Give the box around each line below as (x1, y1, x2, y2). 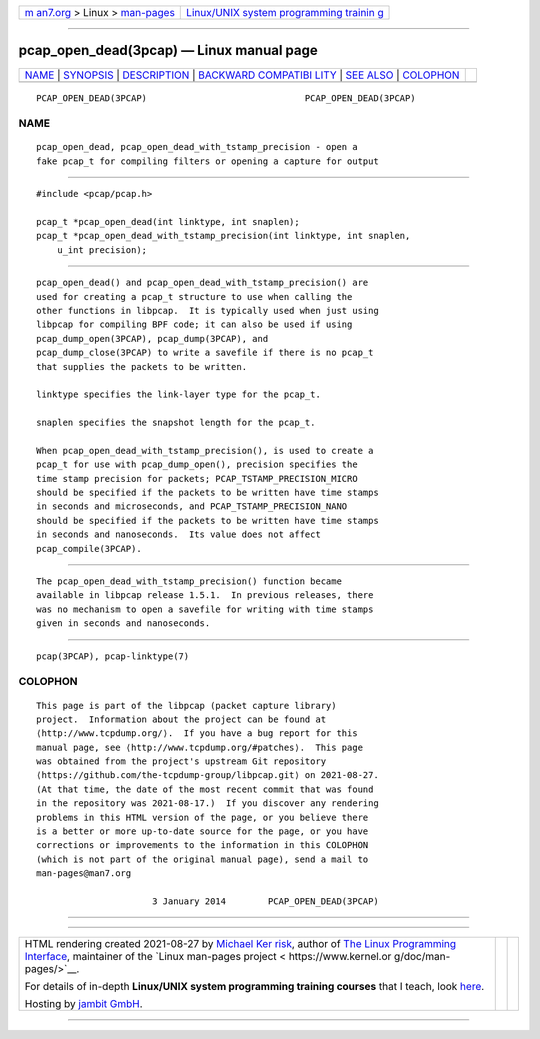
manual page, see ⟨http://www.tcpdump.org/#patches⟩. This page (36, 741, 364, 753)
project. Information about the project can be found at (36, 713, 327, 725)
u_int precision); (56, 244, 148, 255)
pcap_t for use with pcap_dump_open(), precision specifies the (36, 459, 359, 470)
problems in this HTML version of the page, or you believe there (36, 811, 369, 823)
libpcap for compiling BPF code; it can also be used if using (36, 319, 353, 330)
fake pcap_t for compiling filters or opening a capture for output (36, 155, 379, 167)
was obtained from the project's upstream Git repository (36, 756, 327, 767)
